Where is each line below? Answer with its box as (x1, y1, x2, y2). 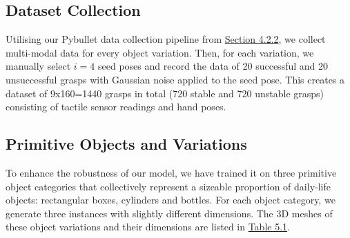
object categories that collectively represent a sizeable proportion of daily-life (6, 179, 331, 193)
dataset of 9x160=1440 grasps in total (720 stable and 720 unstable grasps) (6, 86, 324, 100)
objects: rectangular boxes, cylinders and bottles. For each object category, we (6, 192, 336, 207)
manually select (6, 59, 71, 73)
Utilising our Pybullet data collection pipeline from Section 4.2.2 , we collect (6, 32, 326, 46)
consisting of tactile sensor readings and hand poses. (6, 99, 226, 114)
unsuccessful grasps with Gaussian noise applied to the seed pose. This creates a (6, 72, 345, 86)
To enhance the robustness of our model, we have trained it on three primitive (6, 165, 337, 179)
